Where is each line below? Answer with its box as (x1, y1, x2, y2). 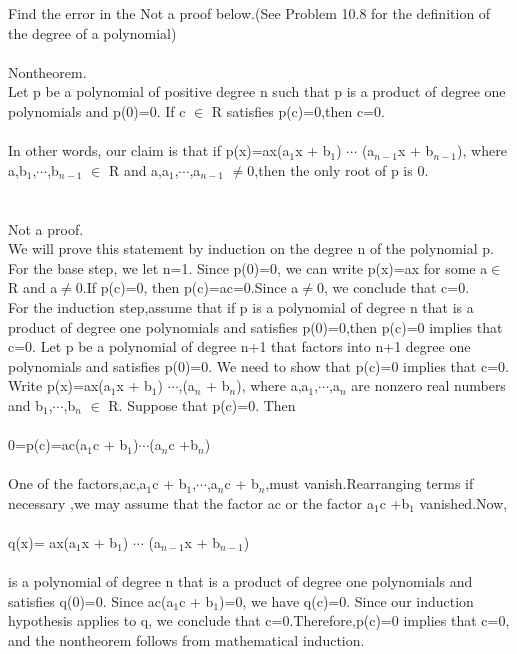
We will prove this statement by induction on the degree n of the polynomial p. (8, 238, 494, 259)
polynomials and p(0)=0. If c (8, 100, 186, 121)
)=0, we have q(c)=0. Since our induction (219, 590, 474, 611)
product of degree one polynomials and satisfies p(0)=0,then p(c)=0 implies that (8, 316, 503, 337)
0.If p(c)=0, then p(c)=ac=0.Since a (75, 277, 299, 298)
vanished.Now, (419, 492, 508, 513)
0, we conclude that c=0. (316, 277, 470, 298)
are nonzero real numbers (351, 375, 506, 396)
